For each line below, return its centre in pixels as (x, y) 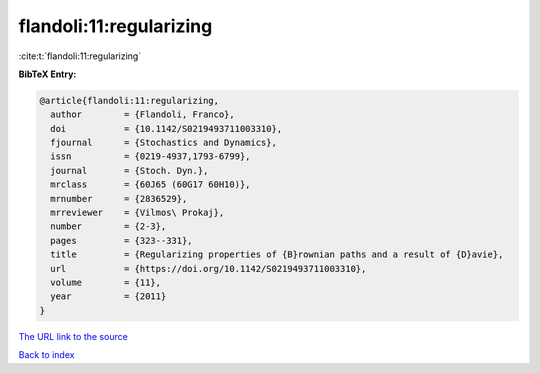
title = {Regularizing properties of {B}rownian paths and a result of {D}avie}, (277, 254)
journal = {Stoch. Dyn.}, (129, 170)
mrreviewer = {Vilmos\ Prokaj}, (137, 213)
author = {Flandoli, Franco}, (142, 114)
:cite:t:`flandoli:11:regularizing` (80, 56)
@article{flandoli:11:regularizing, (129, 100)
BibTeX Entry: (47, 74)
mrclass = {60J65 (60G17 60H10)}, (150, 184)
